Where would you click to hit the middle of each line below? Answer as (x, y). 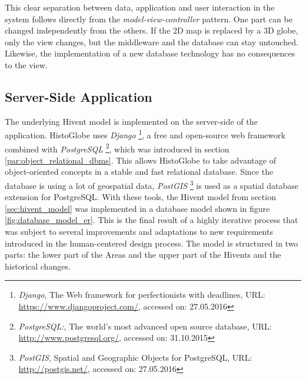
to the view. (26, 64)
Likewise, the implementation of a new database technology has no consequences (150, 53)
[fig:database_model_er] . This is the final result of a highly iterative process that (152, 220)
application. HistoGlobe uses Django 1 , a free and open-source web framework (145, 134)
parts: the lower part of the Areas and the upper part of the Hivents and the (143, 255)
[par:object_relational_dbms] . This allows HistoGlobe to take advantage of (140, 160)
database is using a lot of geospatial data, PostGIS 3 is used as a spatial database (152, 184)
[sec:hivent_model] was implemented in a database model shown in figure (137, 208)
